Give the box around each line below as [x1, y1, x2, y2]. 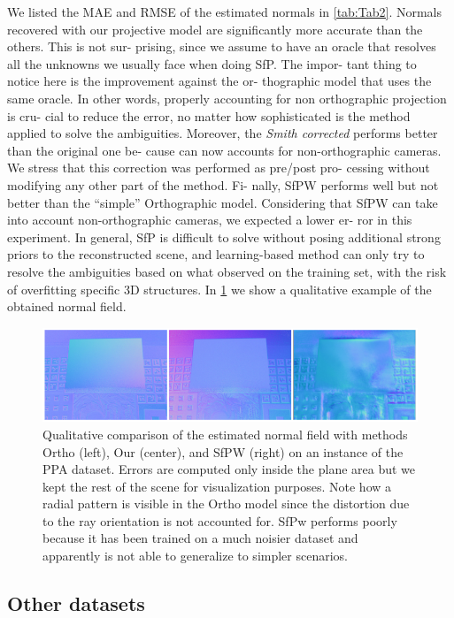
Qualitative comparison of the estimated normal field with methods [42, 424, 408, 443]
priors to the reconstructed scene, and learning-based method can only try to [7, 245, 425, 263]
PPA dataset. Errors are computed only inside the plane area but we [42, 460, 416, 478]
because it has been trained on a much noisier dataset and [42, 529, 358, 547]
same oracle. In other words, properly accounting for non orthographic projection [7, 88, 447, 107]
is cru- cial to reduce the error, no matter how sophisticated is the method [7, 106, 411, 125]
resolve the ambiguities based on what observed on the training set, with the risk [7, 262, 447, 280]
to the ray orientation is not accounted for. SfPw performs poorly [42, 511, 397, 530]
